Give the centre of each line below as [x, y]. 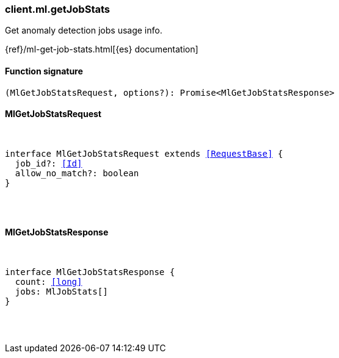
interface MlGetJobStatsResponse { [90, 272]
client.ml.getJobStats [57, 9]
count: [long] [49, 282]
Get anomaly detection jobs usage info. [84, 30]
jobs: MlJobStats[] [61, 292]
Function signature [44, 71]
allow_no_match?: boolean [77, 173]
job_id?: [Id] [49, 163]
